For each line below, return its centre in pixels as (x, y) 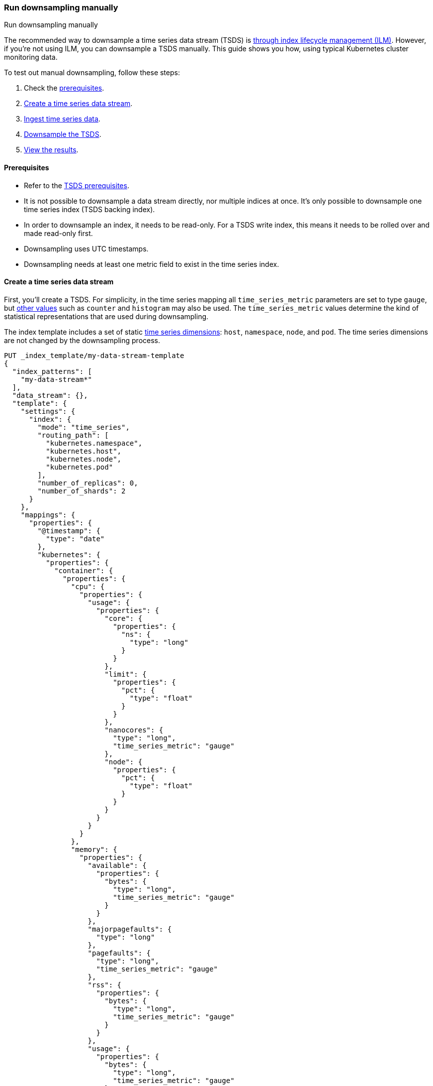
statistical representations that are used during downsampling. (106, 316)
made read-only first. (58, 233)
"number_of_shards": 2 (82, 491)
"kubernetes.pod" (80, 467)
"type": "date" (75, 539)
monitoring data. (31, 57)
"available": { (117, 865)
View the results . (51, 150)
